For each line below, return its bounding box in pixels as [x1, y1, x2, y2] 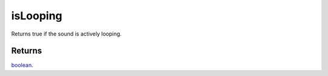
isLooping [11, 9, 63, 22]
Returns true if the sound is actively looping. [11, 30, 122, 37]
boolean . [11, 62, 33, 69]
